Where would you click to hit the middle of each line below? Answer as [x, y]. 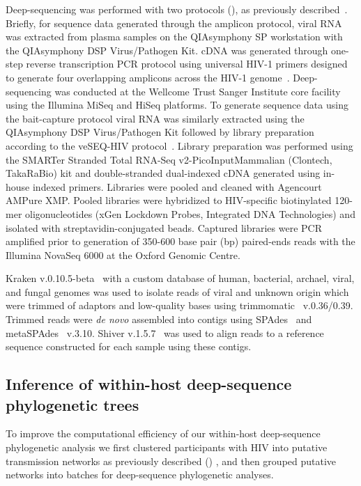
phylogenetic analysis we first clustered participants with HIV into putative [167, 447]
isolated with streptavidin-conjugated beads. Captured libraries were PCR [164, 227]
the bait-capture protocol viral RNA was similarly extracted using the [155, 118]
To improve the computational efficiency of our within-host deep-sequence [163, 433]
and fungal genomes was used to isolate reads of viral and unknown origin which [177, 291]
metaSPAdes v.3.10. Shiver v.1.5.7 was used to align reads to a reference [165, 332]
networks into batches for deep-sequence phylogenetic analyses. [140, 475]
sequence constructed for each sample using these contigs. [129, 346]
